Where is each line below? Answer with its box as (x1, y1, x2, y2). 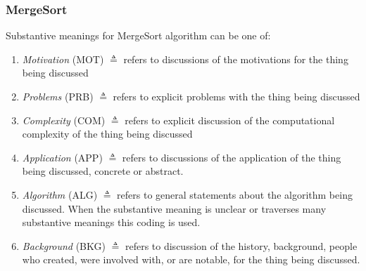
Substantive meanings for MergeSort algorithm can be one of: (6, 28, 271, 43)
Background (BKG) (22, 238, 106, 253)
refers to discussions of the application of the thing (122, 150, 341, 164)
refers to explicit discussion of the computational (125, 112, 335, 127)
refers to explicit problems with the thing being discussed (113, 89, 360, 103)
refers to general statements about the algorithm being (117, 187, 353, 201)
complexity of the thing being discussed (22, 126, 193, 141)
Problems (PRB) (22, 89, 94, 103)
